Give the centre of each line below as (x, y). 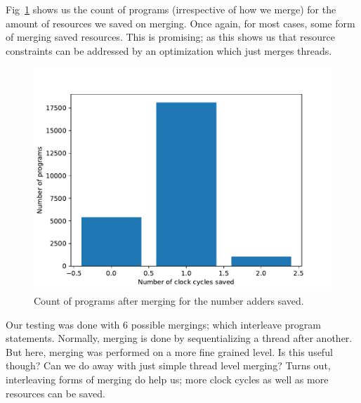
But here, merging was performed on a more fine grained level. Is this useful (169, 351)
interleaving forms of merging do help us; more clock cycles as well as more (167, 379)
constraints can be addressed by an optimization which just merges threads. (169, 50)
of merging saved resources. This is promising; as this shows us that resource (170, 37)
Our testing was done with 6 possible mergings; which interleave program (163, 324)
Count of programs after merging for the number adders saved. (169, 300)
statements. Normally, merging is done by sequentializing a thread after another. (179, 338)
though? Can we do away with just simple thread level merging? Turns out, (168, 365)
